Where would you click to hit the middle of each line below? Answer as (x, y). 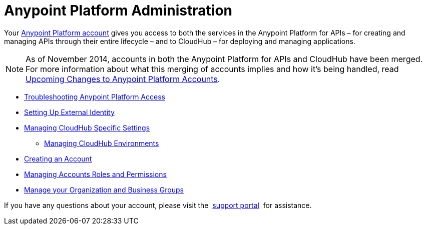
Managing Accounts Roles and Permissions (95, 174)
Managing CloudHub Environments (102, 143)
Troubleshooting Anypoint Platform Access (95, 96)
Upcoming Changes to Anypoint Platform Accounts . (123, 79)
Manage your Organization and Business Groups (104, 189)
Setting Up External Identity (69, 112)
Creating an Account (58, 158)
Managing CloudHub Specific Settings (87, 127)
